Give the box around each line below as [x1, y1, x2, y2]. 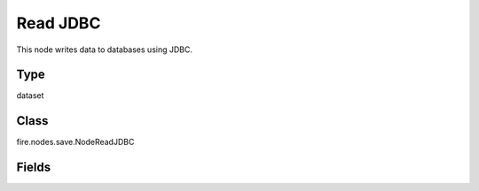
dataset [16, 90, 44, 101]
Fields [16, 160, 51, 175]
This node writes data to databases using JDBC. [16, 44, 192, 55]
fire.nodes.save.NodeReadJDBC [16, 137, 135, 148]
